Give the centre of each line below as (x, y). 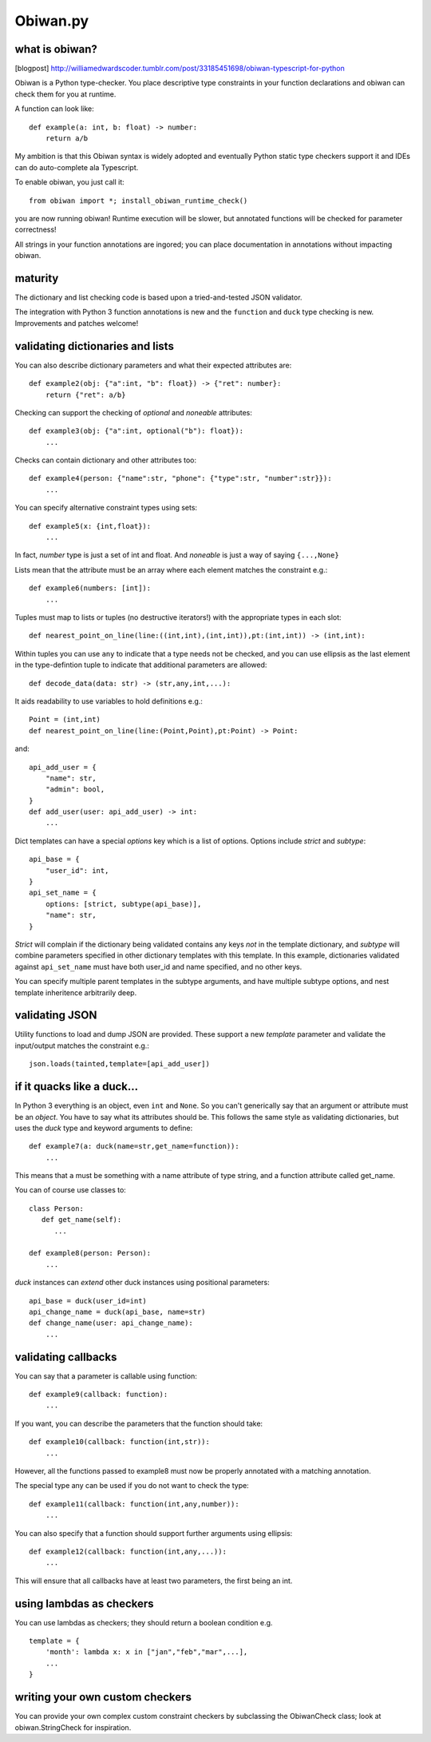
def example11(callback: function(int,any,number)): (134, 1504)
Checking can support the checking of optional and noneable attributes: (134, 412)
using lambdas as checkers (85, 1603)
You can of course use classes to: (71, 1190)
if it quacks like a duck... (77, 1087)
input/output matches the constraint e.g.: (82, 1046)
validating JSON (56, 1016)
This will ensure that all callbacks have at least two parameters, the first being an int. (154, 1581)
